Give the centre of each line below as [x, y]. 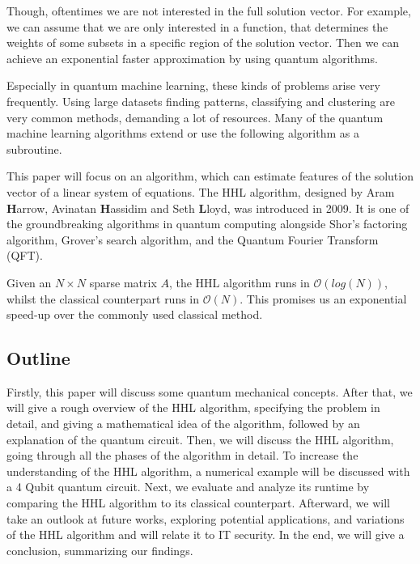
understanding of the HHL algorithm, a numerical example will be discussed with [208, 471]
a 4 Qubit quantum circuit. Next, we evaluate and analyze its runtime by [188, 487]
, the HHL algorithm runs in [239, 282]
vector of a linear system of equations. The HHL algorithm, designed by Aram [201, 191]
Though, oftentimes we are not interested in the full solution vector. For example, [209, 11]
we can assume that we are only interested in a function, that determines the [197, 26]
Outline [38, 358]
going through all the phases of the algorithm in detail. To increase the [182, 455]
